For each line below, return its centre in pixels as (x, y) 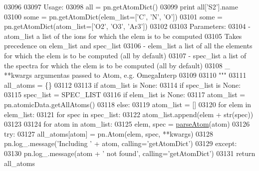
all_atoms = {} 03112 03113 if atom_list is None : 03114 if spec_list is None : (123, 85)
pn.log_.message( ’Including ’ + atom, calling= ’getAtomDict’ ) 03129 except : (121, 143)
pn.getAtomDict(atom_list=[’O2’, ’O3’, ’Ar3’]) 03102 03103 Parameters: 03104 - (127, 26)
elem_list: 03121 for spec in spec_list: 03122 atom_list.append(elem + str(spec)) (129, 114)
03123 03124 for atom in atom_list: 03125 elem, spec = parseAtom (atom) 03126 (127, 124)
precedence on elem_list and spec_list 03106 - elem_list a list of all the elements (128, 46)
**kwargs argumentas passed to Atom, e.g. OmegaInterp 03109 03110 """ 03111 (125, 75)
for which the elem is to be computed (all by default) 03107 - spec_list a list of (125, 55)
